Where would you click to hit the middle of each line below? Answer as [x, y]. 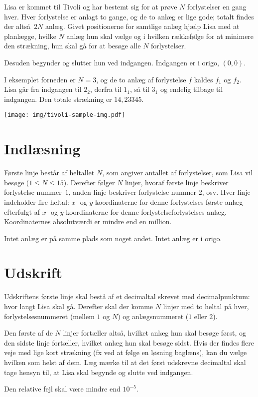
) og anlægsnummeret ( [153, 316]
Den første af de [28, 333]
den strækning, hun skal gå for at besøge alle [72, 46]
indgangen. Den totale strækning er [58, 99]
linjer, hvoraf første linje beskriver [177, 182]
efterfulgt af [22, 211]
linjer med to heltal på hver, [206, 306]
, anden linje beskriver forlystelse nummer [132, 192]
